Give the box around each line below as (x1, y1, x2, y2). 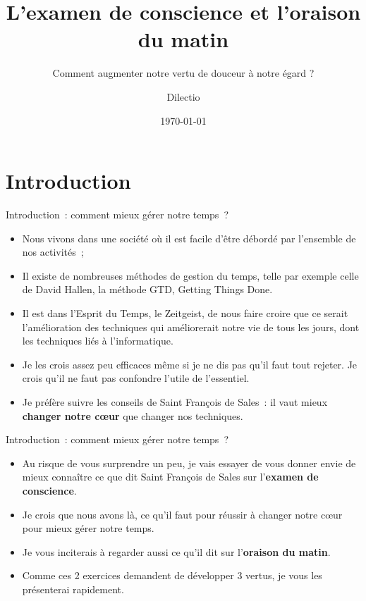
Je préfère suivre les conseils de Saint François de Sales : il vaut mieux (22, 394, 328, 409)
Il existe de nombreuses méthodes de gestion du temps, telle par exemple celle (22, 268, 359, 283)
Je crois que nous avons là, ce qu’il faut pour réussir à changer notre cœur (22, 507, 343, 521)
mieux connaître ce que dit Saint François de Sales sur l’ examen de (22, 469, 319, 484)
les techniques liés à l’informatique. (22, 333, 173, 348)
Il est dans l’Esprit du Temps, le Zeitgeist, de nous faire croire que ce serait (22, 306, 348, 320)
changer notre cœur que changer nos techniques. (22, 408, 243, 423)
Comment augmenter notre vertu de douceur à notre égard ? (52, 66, 315, 80)
